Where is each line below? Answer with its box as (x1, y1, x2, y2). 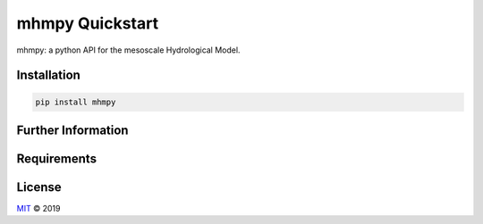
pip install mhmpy (35, 96, 116, 107)
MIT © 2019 (16, 203, 61, 214)
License (16, 179, 62, 195)
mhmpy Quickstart (16, 13, 159, 33)
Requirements (16, 151, 97, 166)
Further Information (16, 122, 129, 137)
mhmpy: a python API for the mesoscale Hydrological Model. (16, 45, 241, 55)
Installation (16, 68, 80, 83)
